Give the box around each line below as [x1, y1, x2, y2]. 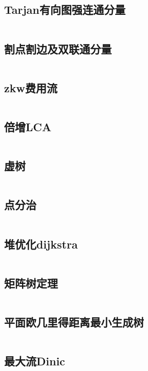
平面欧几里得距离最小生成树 [4, 314, 144, 330]
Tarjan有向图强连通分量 [4, 2, 126, 17]
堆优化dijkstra [4, 236, 78, 252]
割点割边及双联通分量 [4, 40, 112, 56]
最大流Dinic [4, 353, 66, 369]
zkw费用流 [4, 79, 57, 95]
